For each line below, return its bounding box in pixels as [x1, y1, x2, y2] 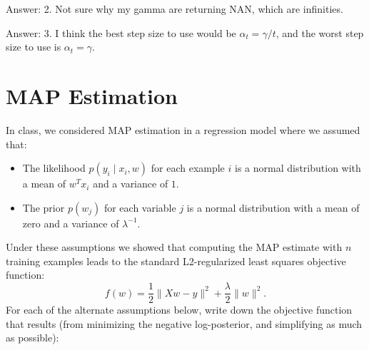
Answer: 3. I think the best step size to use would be [6, 25, 236, 40]
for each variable [103, 200, 176, 215]
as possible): [6, 330, 59, 345]
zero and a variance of [22, 215, 119, 230]
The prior [22, 200, 65, 215]
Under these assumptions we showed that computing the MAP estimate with [6, 240, 343, 254]
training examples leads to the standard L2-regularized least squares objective [6, 253, 346, 268]
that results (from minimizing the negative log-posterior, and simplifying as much [6, 316, 363, 331]
